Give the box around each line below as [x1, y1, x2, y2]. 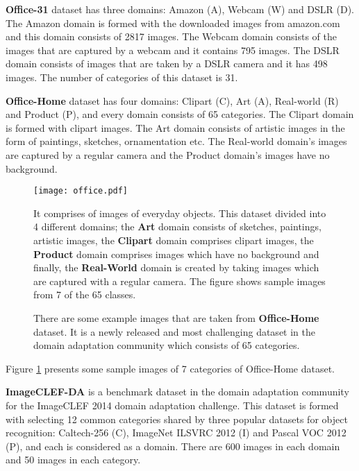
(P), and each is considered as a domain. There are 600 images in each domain [6, 438, 340, 453]
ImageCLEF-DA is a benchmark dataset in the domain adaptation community [6, 384, 349, 399]
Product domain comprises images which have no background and [33, 246, 319, 261]
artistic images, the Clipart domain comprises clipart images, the [33, 232, 314, 247]
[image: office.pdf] [33, 186, 128, 196]
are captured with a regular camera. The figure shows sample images [33, 273, 326, 288]
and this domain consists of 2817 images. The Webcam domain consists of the [6, 29, 337, 44]
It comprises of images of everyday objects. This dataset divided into [33, 205, 326, 220]
